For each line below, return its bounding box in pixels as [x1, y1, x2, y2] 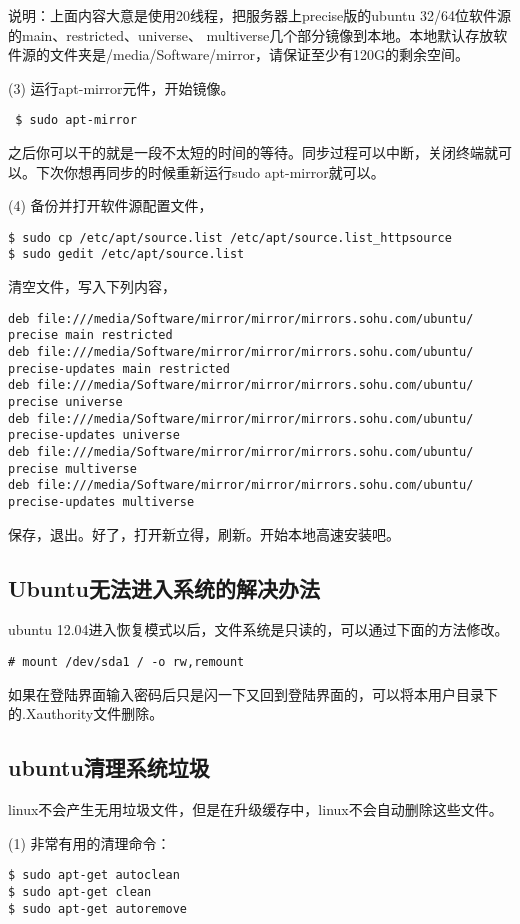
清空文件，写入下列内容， [8, 276, 176, 297]
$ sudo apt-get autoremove [8, 901, 187, 916]
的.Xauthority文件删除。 [8, 703, 164, 724]
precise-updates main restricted [8, 361, 230, 376]
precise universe [8, 395, 123, 409]
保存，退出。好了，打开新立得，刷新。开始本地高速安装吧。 [8, 523, 400, 544]
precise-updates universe [8, 428, 180, 443]
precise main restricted [8, 328, 173, 343]
